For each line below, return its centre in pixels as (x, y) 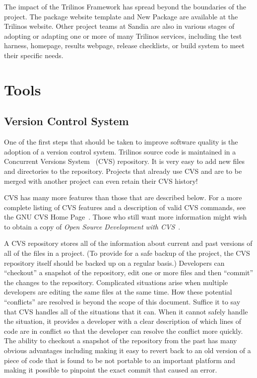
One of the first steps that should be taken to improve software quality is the (121, 142)
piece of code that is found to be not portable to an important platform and (120, 360)
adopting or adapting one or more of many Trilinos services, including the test (123, 36)
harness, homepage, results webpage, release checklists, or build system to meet (124, 45)
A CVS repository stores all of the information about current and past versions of (128, 243)
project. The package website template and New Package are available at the (121, 16)
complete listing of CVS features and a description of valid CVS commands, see (125, 207)
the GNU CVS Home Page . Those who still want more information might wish (126, 217)
